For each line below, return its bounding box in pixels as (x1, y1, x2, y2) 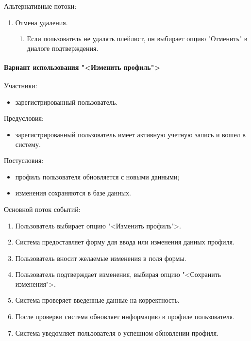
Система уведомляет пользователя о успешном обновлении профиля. (15, 327, 219, 338)
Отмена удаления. (15, 17, 68, 27)
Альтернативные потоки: (4, 1, 77, 11)
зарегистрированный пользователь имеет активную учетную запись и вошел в (15, 129, 246, 139)
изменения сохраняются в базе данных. (15, 188, 132, 198)
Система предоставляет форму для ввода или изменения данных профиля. (15, 237, 234, 247)
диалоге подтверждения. (27, 43, 99, 53)
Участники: (4, 81, 37, 91)
